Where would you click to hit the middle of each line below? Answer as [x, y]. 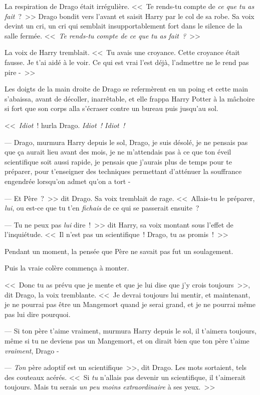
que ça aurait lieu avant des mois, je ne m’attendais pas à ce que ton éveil [118, 152]
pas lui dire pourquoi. [38, 314]
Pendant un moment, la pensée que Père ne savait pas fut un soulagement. [119, 251]
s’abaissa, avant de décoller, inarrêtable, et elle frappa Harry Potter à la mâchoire [130, 98]
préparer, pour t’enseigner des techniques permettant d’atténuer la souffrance [123, 171]
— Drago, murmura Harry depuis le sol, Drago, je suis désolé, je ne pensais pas [126, 142]
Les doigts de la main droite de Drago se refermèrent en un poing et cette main [126, 89]
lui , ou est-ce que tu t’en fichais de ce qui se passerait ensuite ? [102, 208]
